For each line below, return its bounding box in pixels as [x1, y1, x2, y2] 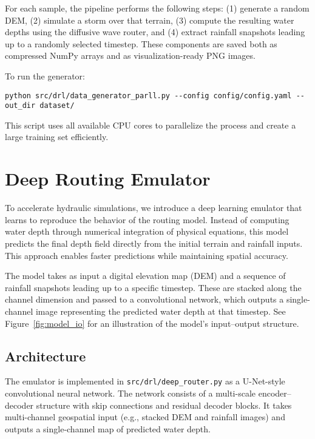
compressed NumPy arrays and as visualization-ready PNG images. [5, 49, 256, 62]
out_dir [5, 101, 36, 110]
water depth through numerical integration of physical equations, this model [5, 225, 289, 238]
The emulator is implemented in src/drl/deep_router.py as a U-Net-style [5, 375, 285, 387]
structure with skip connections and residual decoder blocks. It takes [36, 398, 292, 411]
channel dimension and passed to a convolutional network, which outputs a [5, 293, 284, 306]
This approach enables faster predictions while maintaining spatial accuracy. [5, 249, 288, 261]
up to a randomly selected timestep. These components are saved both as [5, 37, 277, 50]
